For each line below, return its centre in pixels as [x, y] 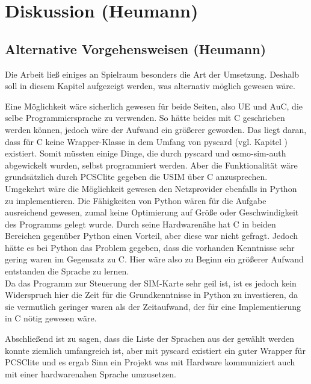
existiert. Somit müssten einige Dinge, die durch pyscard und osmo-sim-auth [146, 153]
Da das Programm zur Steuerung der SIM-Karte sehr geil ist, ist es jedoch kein [151, 283]
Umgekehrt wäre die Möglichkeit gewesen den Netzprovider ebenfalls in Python [151, 188]
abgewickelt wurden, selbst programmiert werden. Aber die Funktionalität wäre [151, 165]
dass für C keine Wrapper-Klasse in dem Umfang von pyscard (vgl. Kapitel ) [146, 141]
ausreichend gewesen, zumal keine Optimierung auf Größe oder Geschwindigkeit [152, 212]
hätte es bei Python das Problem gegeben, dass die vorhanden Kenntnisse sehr [150, 247]
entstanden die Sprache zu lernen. [67, 271]
